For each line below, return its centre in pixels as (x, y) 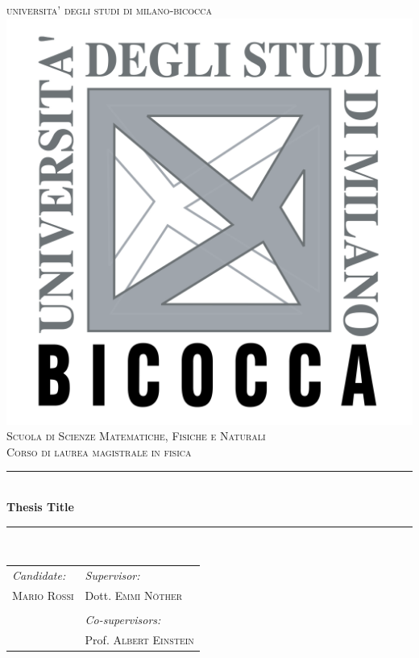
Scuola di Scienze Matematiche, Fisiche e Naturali (136, 436)
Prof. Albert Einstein (139, 639)
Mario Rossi (43, 595)
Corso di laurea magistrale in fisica (99, 451)
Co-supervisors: (123, 619)
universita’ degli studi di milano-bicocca (109, 10)
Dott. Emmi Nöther (134, 595)
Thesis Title (40, 506)
